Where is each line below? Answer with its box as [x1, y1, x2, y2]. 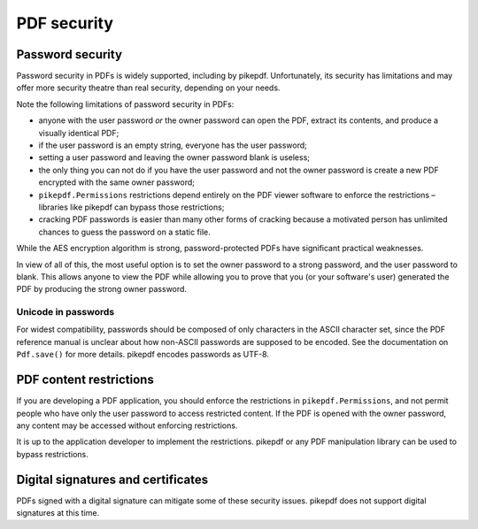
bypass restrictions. [16, 448, 89, 459]
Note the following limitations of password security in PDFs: [16, 98, 235, 110]
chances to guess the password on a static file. [38, 226, 212, 237]
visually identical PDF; [38, 127, 119, 138]
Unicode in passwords [16, 306, 115, 318]
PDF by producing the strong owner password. [16, 284, 188, 295]
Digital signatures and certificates [16, 471, 208, 487]
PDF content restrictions [16, 372, 154, 387]
